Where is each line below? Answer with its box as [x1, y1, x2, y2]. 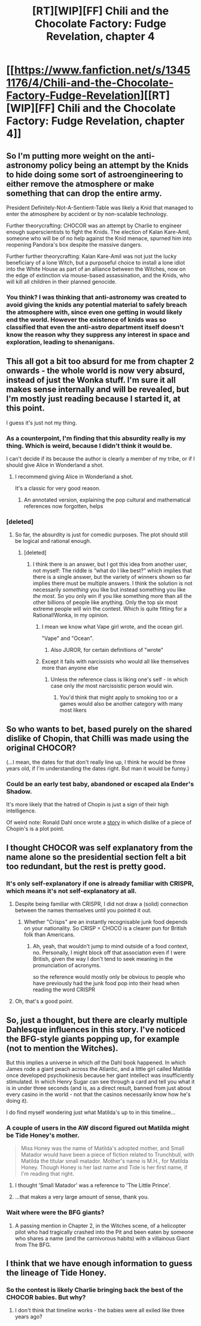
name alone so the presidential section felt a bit [6, 852, 187, 862]
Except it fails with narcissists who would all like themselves [41, 658, 190, 665]
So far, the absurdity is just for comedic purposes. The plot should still [14, 531, 188, 538]
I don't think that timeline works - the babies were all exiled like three [14, 1307, 185, 1314]
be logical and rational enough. [14, 538, 92, 545]
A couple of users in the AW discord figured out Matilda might [6, 1124, 190, 1132]
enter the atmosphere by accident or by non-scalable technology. [6, 211, 168, 217]
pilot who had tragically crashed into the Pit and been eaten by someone [14, 1228, 194, 1236]
